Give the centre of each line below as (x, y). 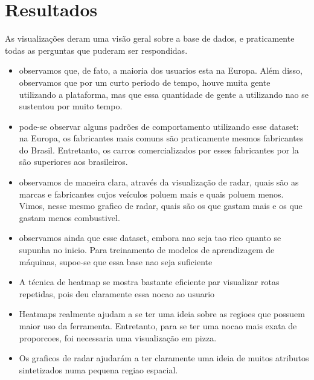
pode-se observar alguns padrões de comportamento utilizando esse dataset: (159, 126)
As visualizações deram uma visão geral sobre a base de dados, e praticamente (150, 38)
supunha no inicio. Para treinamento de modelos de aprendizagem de (147, 250)
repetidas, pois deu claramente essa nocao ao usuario (117, 293)
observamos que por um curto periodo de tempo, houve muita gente (145, 82)
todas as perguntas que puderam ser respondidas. (96, 50)
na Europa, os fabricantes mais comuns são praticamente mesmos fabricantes (161, 138)
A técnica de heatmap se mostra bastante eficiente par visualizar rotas (149, 282)
